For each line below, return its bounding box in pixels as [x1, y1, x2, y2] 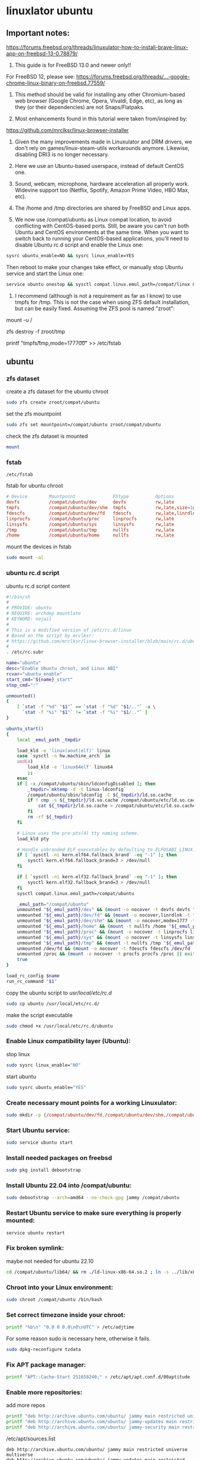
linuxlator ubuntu [6, 4, 93, 18]
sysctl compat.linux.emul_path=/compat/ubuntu [17, 890, 135, 897]
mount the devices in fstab [6, 543, 71, 550]
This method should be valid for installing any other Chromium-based [14, 91, 186, 98]
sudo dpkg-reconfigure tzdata [6, 1346, 82, 1352]
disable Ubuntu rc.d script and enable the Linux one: [14, 241, 144, 248]
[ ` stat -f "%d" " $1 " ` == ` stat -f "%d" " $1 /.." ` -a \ [17, 704, 156, 710]
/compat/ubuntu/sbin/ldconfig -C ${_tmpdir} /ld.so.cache [27, 792, 171, 798]
